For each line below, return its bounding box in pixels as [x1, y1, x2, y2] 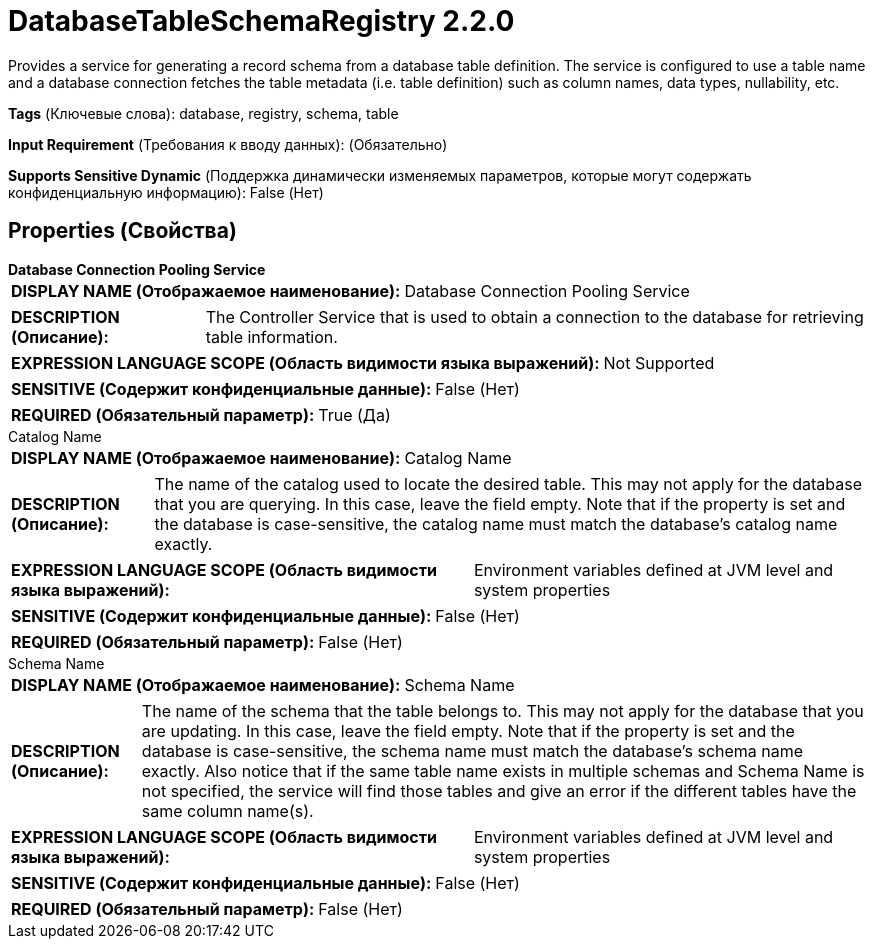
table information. [205, 326, 338, 347]
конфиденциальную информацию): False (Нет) [8, 183, 324, 201]
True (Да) [318, 404, 391, 425]
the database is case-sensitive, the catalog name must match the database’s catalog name [154, 513, 838, 534]
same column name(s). [141, 800, 314, 821]
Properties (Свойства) [8, 218, 237, 244]
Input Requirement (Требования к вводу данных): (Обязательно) [8, 135, 448, 153]
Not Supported [603, 352, 715, 373]
